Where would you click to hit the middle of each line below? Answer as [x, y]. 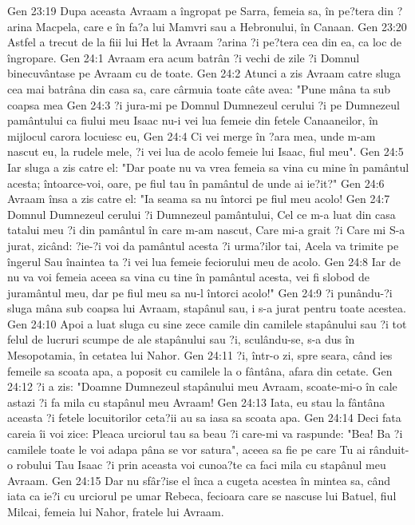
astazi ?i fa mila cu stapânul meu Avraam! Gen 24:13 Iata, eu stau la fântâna [196, 402]
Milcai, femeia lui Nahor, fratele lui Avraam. [116, 511]
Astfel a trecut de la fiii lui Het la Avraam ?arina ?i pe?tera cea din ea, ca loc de [205, 42]
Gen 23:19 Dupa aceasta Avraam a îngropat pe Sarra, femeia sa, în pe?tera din [201, 10]
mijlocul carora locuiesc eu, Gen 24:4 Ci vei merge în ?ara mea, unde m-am [192, 135]
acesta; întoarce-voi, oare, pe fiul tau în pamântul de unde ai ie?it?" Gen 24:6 [196, 183]
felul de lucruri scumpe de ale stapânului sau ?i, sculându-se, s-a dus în [181, 339]
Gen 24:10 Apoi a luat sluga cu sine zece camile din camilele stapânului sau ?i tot [207, 323]
